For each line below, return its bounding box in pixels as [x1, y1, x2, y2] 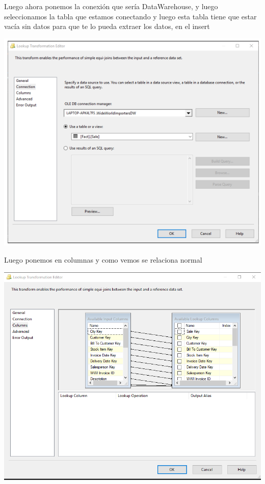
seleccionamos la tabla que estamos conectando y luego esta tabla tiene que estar [4, 11, 257, 21]
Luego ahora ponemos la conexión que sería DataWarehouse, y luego [4, 1, 218, 11]
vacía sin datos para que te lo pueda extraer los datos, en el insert [4, 21, 210, 32]
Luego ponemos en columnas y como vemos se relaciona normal [4, 254, 202, 265]
